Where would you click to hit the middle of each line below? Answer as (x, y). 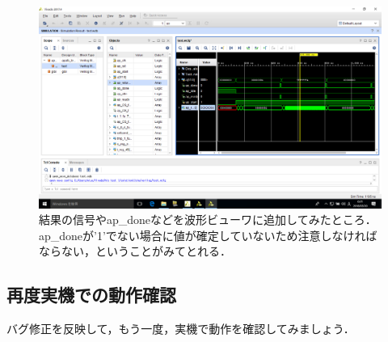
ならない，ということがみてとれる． (135, 251)
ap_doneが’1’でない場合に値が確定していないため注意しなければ (208, 235)
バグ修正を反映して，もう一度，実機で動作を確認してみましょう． (181, 329)
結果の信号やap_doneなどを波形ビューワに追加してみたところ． (208, 220)
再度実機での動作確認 (91, 295)
